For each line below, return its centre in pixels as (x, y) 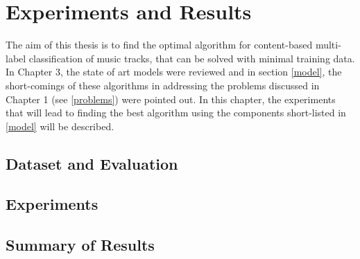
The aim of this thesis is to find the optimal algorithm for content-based (159, 45)
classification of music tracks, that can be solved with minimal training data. (192, 58)
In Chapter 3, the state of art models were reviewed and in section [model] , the (174, 72)
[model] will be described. (60, 126)
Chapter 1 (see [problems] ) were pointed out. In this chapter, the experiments (171, 99)
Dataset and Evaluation (92, 163)
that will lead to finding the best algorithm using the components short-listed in (176, 113)
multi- (328, 45)
